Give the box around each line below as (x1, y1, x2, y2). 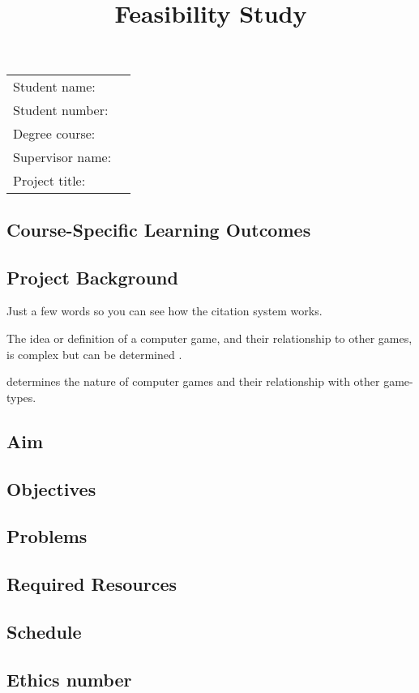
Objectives (6, 476, 96, 501)
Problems (6, 524, 88, 549)
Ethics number (6, 666, 132, 691)
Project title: (13, 171, 86, 190)
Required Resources (6, 571, 177, 597)
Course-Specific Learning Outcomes (6, 216, 311, 242)
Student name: (13, 77, 96, 96)
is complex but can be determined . (6, 345, 182, 362)
